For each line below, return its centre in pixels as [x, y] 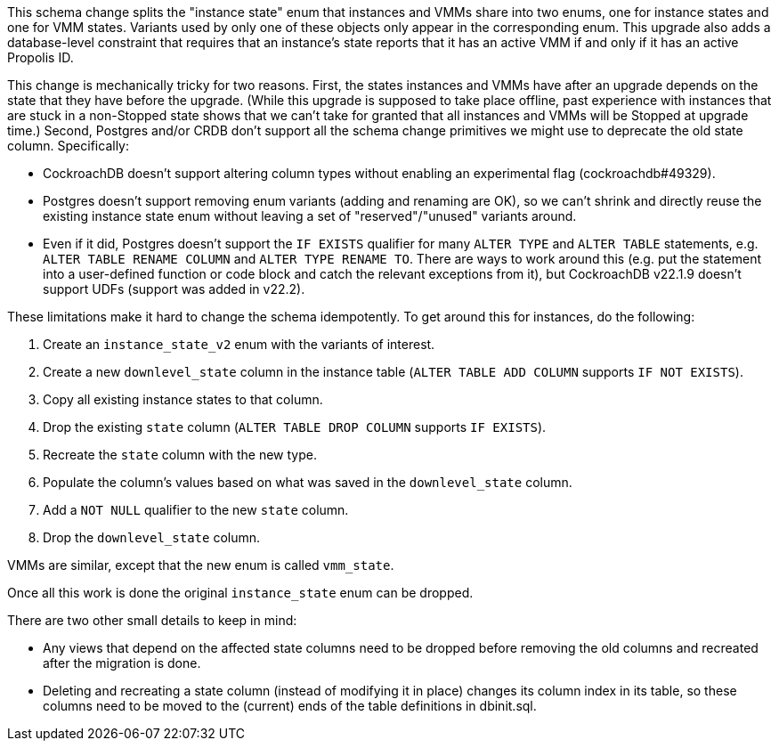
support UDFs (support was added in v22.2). [174, 289]
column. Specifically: [68, 146]
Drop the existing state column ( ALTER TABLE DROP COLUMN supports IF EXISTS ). [295, 427]
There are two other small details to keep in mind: [152, 620]
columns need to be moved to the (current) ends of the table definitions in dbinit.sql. [290, 706]
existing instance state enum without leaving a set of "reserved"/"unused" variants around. [310, 216]
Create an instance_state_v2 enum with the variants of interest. [239, 344]
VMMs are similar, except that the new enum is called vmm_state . [201, 565]
